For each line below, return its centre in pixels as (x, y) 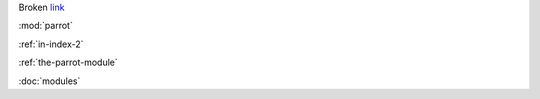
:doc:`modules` (49, 81)
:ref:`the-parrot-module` (68, 62)
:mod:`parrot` (46, 26)
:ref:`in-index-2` (51, 44)
